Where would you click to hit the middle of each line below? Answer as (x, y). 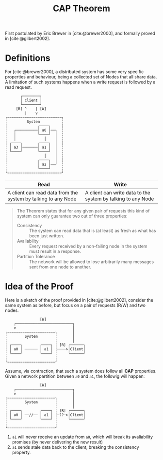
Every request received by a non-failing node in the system (88, 246)
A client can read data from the (43, 193)
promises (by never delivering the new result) (57, 442)
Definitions (28, 58)
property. (21, 452)
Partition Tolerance (36, 257)
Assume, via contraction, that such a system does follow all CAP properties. (81, 371)
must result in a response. (55, 251)
